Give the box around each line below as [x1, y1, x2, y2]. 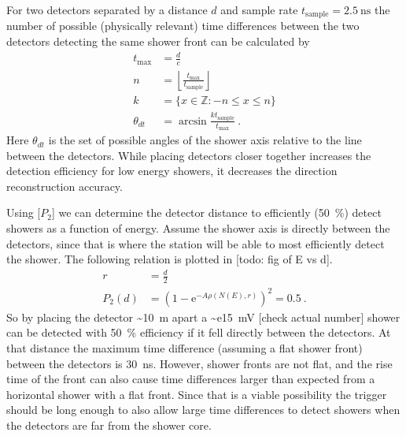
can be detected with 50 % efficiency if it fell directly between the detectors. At [6, 324, 391, 341]
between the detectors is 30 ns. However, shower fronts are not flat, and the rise [6, 355, 393, 371]
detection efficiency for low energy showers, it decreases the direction [6, 162, 338, 179]
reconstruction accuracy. [6, 177, 123, 194]
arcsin [178, 115, 207, 127]
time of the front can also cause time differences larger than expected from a [6, 371, 375, 387]
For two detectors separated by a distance [6, 2, 208, 17]
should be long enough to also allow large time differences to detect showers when [6, 401, 400, 418]
